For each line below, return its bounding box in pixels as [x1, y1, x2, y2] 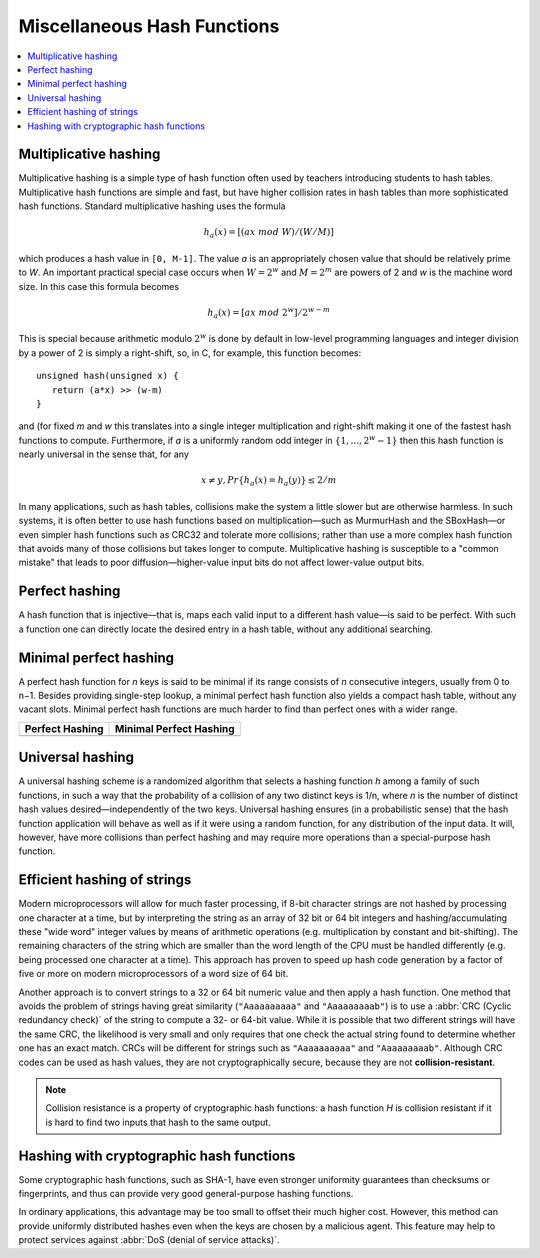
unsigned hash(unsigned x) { [36, 370, 179, 382]
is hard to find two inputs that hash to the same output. [45, 1116, 272, 1128]
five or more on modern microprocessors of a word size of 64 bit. [18, 968, 289, 980]
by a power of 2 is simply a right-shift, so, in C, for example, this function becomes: [18, 346, 362, 359]
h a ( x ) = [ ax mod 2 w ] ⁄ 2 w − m [206, 305, 330, 320]
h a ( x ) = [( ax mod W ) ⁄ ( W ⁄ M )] [203, 226, 335, 240]
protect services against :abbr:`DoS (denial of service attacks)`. [18, 1234, 280, 1246]
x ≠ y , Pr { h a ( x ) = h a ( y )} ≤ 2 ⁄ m [200, 475, 337, 489]
